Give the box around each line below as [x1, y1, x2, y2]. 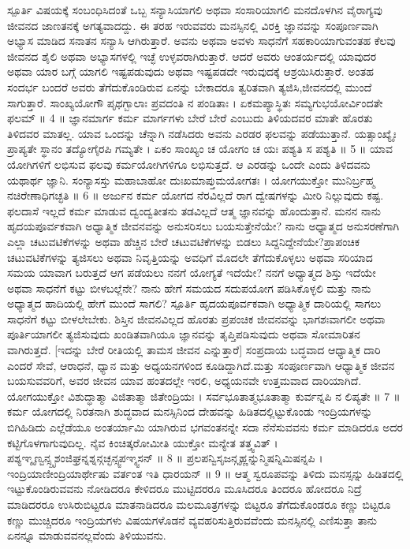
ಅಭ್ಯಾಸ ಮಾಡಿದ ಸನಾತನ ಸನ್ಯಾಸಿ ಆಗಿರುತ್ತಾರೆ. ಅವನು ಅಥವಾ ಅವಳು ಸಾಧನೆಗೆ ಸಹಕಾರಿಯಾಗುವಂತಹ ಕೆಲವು [7, 32, 396, 49]
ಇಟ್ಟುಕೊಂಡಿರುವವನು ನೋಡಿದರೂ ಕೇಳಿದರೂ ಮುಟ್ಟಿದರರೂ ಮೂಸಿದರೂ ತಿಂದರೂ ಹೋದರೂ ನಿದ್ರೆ [7, 480, 362, 497]
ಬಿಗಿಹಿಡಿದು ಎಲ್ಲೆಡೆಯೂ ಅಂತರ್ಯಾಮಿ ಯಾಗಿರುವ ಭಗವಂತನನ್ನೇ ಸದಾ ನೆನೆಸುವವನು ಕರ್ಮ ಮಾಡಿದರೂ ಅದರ [7, 419, 403, 435]
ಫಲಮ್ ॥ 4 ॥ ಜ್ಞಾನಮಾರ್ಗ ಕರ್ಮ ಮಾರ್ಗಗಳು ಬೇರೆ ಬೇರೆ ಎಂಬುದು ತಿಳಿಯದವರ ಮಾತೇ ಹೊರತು [7, 110, 373, 126]
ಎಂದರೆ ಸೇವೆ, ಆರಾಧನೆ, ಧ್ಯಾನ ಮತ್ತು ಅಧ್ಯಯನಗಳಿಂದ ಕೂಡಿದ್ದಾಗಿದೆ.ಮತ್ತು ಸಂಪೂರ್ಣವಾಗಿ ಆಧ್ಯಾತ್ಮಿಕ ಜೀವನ [7, 357, 395, 373]
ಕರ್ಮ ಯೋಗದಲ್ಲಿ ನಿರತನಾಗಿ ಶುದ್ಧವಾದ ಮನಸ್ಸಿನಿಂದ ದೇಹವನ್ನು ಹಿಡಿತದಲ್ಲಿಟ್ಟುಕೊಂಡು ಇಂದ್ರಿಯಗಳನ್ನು [7, 403, 373, 420]
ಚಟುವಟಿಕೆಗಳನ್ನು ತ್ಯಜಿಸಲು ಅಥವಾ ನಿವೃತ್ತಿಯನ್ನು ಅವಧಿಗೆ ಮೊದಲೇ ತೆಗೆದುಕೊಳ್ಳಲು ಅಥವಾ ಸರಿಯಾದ [7, 248, 373, 265]
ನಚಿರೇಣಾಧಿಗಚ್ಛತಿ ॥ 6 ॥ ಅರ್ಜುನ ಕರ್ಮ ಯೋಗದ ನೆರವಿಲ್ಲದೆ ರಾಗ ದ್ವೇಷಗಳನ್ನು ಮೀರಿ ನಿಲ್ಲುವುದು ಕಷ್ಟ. [7, 187, 384, 204]
